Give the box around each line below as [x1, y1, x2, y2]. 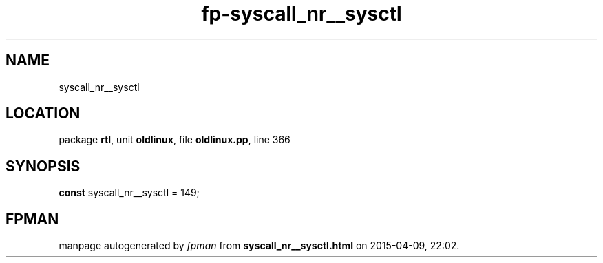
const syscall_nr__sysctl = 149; [59, 187, 200, 199]
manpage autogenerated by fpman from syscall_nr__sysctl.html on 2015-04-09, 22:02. [59, 240, 460, 252]
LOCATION [6, 105, 81, 123]
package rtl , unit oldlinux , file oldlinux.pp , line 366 [59, 134, 290, 146]
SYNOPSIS [6, 157, 81, 175]
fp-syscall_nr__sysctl [201, 2, 402, 25]
